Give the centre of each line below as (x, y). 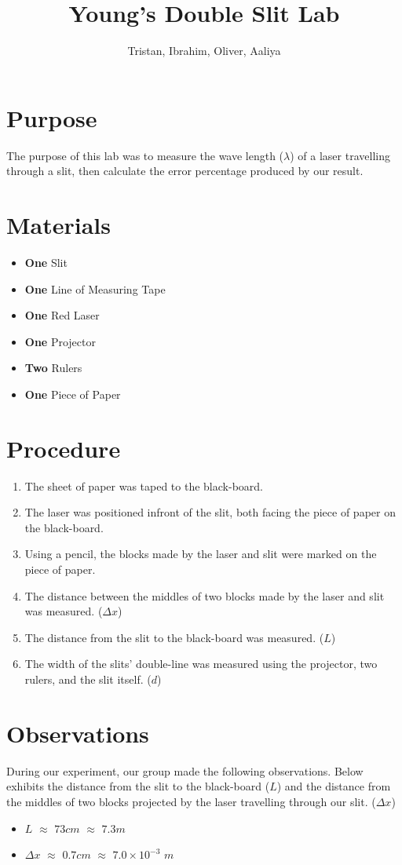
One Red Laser (62, 315)
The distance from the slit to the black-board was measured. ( (174, 637)
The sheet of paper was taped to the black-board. (144, 485)
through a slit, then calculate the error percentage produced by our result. (185, 171)
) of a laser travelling (340, 155)
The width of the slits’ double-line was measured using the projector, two (201, 664)
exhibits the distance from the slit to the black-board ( (138, 786)
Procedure (64, 448)
